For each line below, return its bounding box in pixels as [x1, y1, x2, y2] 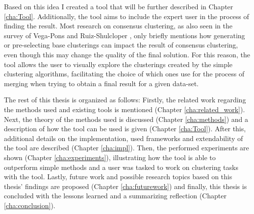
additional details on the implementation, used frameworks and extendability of [4, 133, 243, 143]
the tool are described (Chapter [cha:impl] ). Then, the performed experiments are [4, 143, 249, 153]
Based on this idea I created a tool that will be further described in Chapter [4, 1, 233, 11]
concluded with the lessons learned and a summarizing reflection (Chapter [4, 190, 227, 201]
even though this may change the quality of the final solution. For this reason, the [4, 49, 250, 59]
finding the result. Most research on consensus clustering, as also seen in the [4, 21, 233, 31]
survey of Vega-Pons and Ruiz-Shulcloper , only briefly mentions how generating [4, 30, 245, 40]
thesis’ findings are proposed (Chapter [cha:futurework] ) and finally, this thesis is [4, 181, 247, 191]
